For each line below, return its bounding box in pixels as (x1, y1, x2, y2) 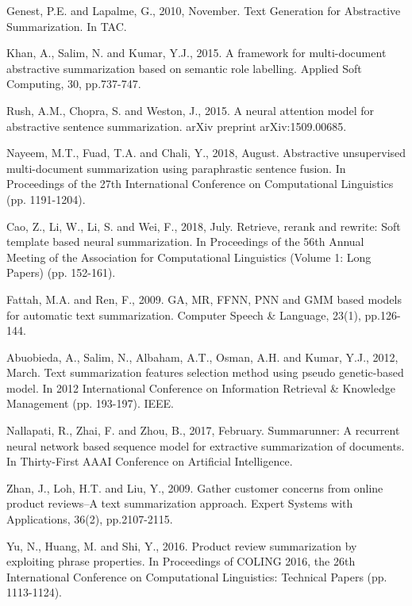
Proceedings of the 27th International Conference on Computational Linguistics (6, 175, 394, 192)
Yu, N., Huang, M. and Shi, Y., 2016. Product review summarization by (6, 537, 357, 554)
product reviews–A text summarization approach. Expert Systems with (6, 495, 353, 512)
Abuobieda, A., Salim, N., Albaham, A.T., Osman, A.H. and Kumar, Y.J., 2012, (6, 348, 399, 365)
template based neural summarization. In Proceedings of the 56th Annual (6, 233, 364, 250)
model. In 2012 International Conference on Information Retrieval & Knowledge (6, 379, 395, 396)
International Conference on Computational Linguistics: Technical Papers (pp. (6, 568, 387, 585)
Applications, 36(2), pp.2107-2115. (6, 511, 173, 527)
